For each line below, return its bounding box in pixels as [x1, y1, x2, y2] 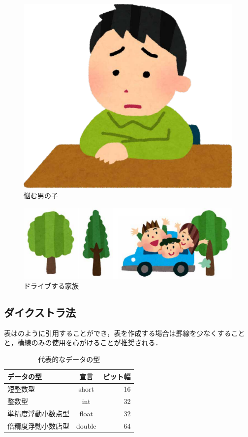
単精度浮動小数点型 [7, 408, 69, 419]
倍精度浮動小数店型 [7, 420, 69, 431]
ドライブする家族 [24, 281, 79, 291]
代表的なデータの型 [38, 354, 100, 364]
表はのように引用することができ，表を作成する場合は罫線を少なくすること [4, 328, 245, 338]
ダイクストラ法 [4, 305, 76, 320]
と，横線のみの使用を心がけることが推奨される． [4, 337, 162, 348]
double [76, 420, 96, 431]
